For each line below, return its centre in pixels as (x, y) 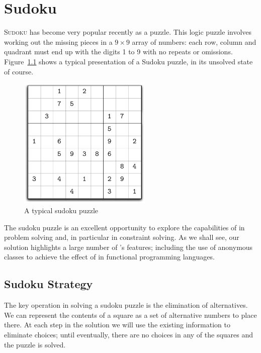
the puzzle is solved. (35, 344)
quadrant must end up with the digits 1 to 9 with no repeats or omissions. (118, 52)
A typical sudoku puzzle (61, 210)
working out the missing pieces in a (58, 41)
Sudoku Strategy (49, 284)
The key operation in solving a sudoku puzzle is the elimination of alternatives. (126, 305)
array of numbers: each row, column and (194, 41)
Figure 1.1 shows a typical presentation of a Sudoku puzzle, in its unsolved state (128, 61)
